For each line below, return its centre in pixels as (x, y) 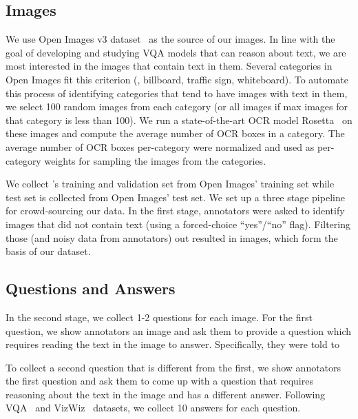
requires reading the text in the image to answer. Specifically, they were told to (172, 344)
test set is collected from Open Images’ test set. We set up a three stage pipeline (175, 197)
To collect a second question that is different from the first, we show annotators (173, 367)
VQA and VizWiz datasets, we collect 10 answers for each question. (153, 408)
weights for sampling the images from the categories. (155, 160)
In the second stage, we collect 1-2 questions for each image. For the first (159, 317)
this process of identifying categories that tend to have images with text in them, (177, 93)
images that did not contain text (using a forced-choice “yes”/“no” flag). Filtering (178, 224)
